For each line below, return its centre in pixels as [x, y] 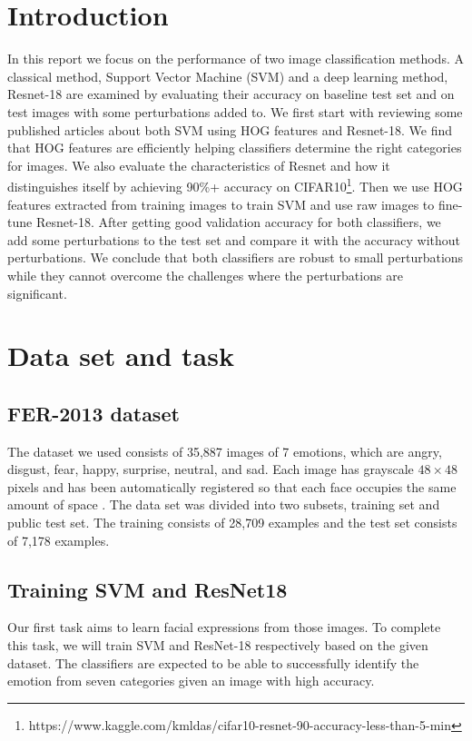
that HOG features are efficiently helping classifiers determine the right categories [235, 148]
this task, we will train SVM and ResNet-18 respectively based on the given [218, 645]
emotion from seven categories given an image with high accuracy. [191, 681]
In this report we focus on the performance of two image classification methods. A [236, 59]
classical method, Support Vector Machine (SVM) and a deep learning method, [228, 76]
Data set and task [121, 356]
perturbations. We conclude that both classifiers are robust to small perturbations [236, 257]
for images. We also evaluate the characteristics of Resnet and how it [199, 165]
